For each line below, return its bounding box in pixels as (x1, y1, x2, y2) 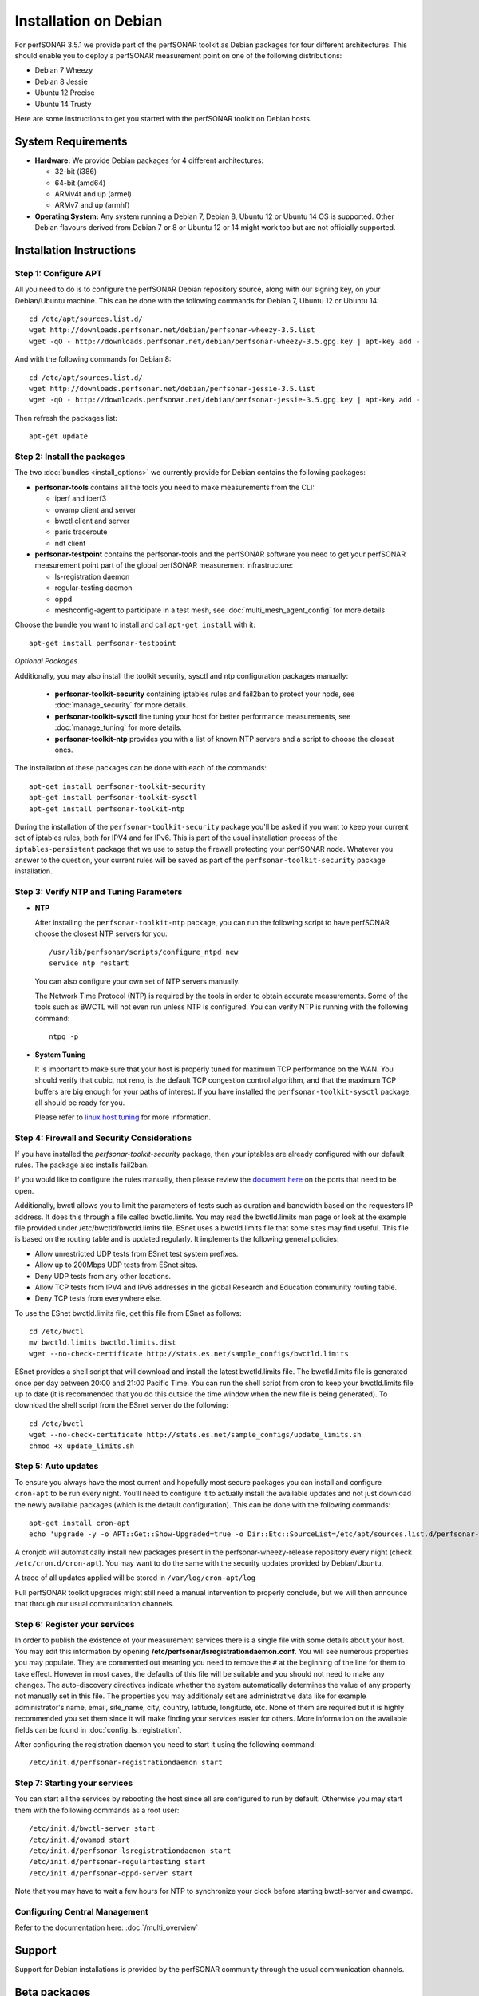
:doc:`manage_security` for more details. (54, 700, 188, 710)
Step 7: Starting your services (14, 1777, 133, 1788)
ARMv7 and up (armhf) (54, 200, 130, 210)
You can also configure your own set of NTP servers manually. (34, 976, 240, 986)
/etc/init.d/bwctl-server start (29, 1824, 156, 1833)
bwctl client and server (54, 516, 130, 525)
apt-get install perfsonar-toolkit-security (29, 782, 207, 790)
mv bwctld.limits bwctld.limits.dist (29, 1338, 177, 1347)
